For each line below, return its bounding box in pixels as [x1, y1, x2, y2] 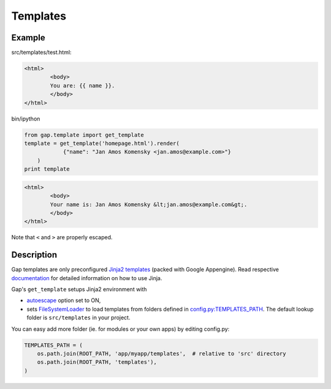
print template [24, 166, 70, 172]
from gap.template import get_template [24, 132, 144, 138]
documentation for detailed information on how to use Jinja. [11, 274, 162, 281]
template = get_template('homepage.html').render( [24, 139, 180, 147]
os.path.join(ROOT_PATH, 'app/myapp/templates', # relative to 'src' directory [37, 350, 286, 357]
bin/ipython [11, 115, 40, 122]
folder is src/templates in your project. [26, 314, 131, 321]
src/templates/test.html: [11, 49, 72, 56]
